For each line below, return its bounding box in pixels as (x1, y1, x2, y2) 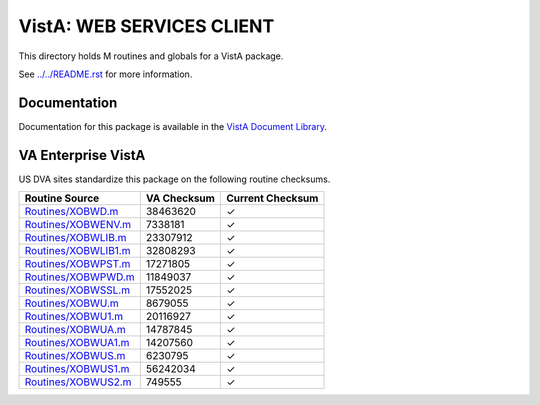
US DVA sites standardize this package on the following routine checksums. (18, 173, 331, 185)
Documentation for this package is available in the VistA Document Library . (18, 120, 328, 132)
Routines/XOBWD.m (24, 205, 119, 219)
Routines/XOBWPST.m (24, 257, 131, 271)
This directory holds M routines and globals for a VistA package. (18, 50, 284, 62)
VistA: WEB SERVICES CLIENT (18, 15, 275, 37)
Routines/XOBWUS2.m (24, 375, 132, 389)
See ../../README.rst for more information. (18, 68, 193, 80)
